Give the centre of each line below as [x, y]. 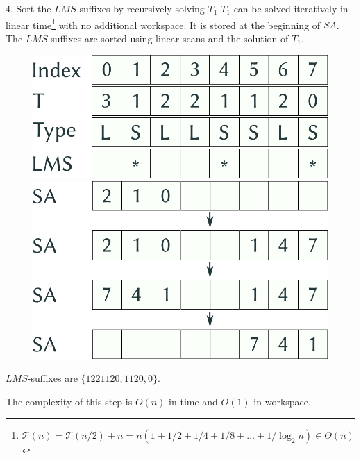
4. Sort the [28, 8]
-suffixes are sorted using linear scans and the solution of [168, 38]
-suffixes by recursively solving [140, 8]
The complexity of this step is [69, 401]
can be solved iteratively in [291, 8]
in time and [193, 401]
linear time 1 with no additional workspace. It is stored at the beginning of [163, 24]
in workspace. [282, 401]
